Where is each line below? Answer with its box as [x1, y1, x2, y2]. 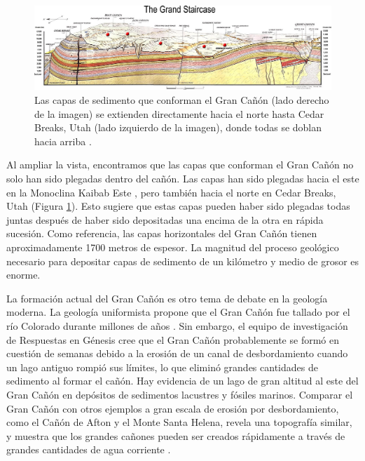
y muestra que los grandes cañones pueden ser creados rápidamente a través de [6, 428, 345, 443]
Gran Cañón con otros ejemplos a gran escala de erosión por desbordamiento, [6, 401, 339, 415]
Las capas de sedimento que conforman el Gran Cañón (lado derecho [34, 93, 329, 107]
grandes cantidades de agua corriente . [6, 442, 171, 457]
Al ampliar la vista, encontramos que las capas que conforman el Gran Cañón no [6, 157, 354, 172]
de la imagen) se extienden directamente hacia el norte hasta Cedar [34, 106, 324, 121]
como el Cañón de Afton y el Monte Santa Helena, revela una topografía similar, [6, 415, 352, 429]
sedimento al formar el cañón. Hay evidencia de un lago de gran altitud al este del [6, 373, 359, 388]
